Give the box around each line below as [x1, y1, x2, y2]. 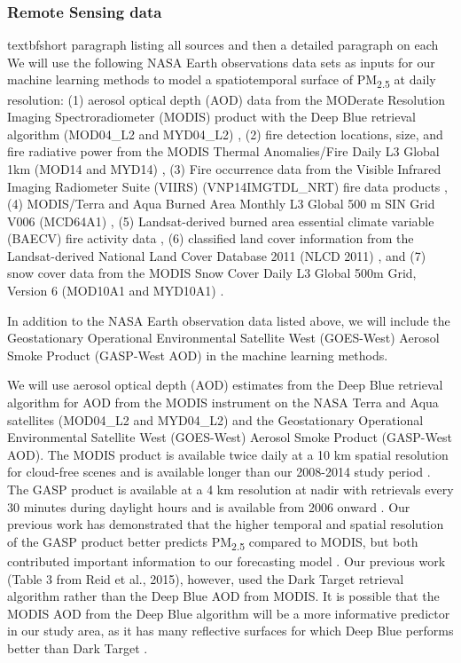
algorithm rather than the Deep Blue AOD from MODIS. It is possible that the [7, 587, 440, 605]
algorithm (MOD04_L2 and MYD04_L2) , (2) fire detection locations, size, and [7, 124, 443, 143]
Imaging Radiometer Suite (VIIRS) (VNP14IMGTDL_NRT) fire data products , [7, 177, 448, 195]
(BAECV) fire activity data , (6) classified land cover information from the [7, 229, 414, 248]
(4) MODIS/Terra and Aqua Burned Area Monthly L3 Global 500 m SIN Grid [7, 194, 435, 213]
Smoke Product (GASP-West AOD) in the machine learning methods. [7, 345, 388, 364]
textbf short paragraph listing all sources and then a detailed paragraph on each [7, 36, 439, 54]
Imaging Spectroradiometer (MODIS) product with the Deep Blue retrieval [7, 107, 416, 126]
